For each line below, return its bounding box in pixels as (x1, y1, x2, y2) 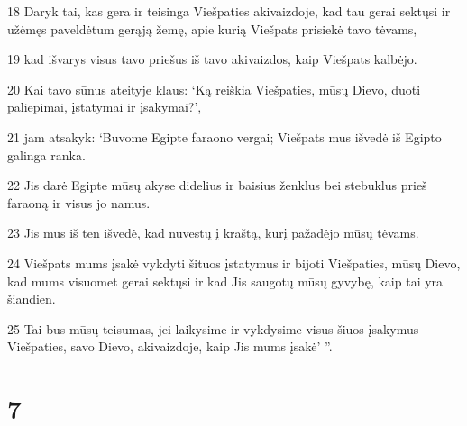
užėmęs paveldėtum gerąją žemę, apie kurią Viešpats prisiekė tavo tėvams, (7, 19, 417, 38)
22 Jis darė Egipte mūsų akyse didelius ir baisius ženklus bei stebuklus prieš (7, 176, 427, 195)
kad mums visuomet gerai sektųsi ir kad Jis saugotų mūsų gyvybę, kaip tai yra (7, 271, 444, 290)
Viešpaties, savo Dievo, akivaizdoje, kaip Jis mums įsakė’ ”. (7, 337, 333, 356)
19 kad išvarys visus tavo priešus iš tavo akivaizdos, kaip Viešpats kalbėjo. (7, 50, 417, 68)
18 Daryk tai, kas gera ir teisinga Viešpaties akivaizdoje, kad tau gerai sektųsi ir (7, 2, 451, 20)
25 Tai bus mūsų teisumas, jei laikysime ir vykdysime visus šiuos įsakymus (7, 319, 419, 338)
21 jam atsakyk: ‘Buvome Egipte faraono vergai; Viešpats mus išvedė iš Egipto (7, 127, 442, 146)
